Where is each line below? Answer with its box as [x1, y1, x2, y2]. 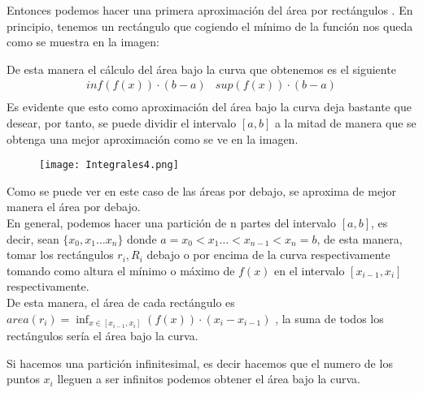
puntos [7, 370, 40, 387]
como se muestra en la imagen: [7, 33, 159, 50]
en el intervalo [274, 261, 345, 279]
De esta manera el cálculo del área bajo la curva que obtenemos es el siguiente [7, 60, 396, 77]
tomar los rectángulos [7, 246, 114, 263]
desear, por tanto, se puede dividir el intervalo [7, 114, 237, 132]
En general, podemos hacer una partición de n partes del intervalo [7, 214, 337, 231]
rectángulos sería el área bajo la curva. [7, 327, 198, 344]
